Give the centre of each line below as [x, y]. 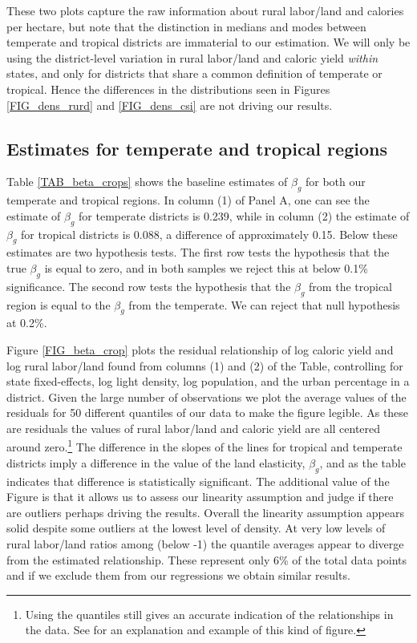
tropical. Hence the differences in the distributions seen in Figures [168, 89]
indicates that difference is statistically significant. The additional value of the [198, 481]
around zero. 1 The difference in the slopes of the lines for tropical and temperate [204, 446]
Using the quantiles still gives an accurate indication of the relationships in [209, 614]
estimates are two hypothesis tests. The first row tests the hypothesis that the [198, 252]
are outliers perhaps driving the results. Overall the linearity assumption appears [205, 512]
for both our [336, 182]
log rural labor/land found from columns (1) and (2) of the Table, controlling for [205, 365]
